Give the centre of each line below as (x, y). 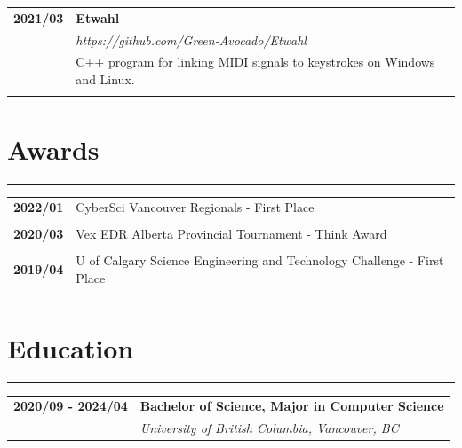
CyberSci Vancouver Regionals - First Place (195, 207)
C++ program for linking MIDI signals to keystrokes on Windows (255, 62)
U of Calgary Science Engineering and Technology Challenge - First (260, 260)
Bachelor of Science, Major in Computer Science (292, 406)
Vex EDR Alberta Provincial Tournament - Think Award (231, 234)
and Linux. (105, 79)
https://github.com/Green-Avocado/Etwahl (191, 39)
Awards (53, 149)
